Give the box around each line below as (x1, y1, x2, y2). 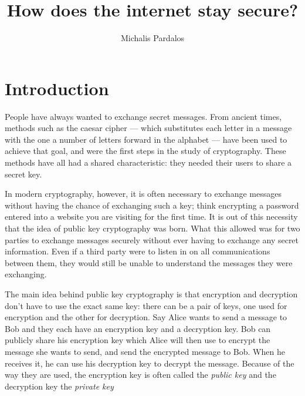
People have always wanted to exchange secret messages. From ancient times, (5, 110, 282, 122)
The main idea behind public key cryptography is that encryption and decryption (5, 287, 298, 300)
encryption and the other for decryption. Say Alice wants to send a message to (5, 311, 287, 323)
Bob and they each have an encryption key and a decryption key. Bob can (5, 322, 271, 334)
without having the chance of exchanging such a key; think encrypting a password (5, 199, 299, 211)
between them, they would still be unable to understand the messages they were (5, 256, 293, 269)
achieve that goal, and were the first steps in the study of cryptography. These (5, 145, 286, 157)
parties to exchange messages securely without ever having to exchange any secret (5, 233, 299, 246)
